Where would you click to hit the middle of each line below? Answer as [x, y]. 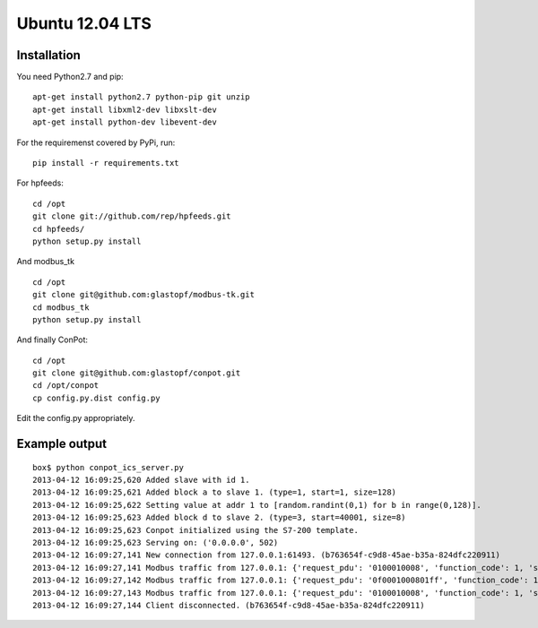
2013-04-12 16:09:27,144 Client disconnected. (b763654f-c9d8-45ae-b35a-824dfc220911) [229, 605]
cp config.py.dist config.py [96, 398]
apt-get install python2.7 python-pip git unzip [141, 97]
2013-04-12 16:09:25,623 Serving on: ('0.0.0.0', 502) [156, 543]
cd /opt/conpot [66, 386]
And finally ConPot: [52, 340]
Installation [48, 55]
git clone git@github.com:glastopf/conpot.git [137, 373]
